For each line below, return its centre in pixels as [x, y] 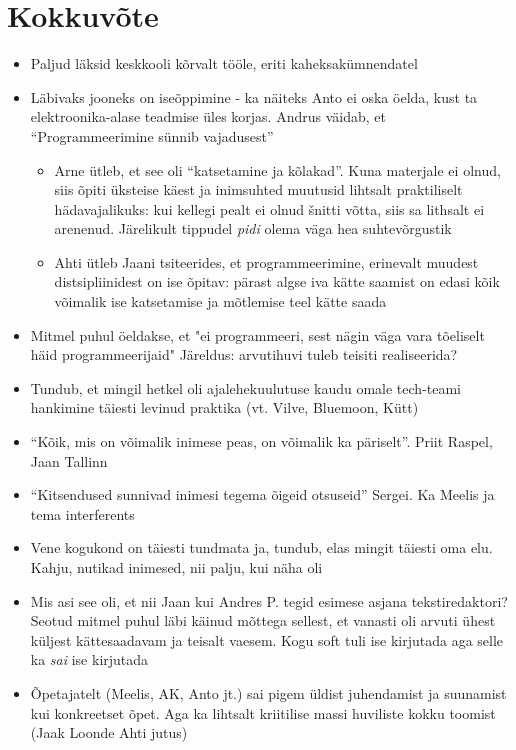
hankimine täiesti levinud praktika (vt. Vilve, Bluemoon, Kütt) [224, 407]
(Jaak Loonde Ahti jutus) [109, 732]
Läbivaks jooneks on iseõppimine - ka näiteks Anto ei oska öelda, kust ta [254, 96]
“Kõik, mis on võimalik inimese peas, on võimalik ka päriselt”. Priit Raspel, [261, 441]
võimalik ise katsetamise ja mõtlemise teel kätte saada [220, 301]
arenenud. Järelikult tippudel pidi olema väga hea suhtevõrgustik [253, 228]
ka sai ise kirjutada [89, 659]
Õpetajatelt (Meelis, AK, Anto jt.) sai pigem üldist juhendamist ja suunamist [268, 692]
